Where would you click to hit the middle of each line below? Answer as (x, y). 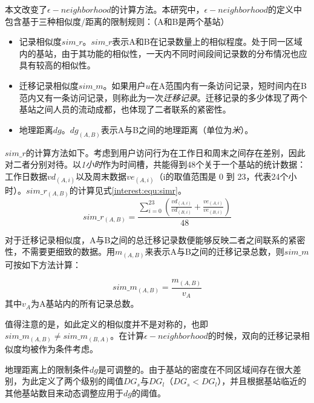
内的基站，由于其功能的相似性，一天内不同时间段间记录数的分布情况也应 (163, 53)
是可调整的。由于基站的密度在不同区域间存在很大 (195, 369)
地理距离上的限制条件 (47, 369)
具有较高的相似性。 (57, 65)
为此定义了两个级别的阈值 (72, 381)
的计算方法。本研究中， (158, 9)
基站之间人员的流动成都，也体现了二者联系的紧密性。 (125, 109)
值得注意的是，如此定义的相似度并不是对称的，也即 (106, 323)
